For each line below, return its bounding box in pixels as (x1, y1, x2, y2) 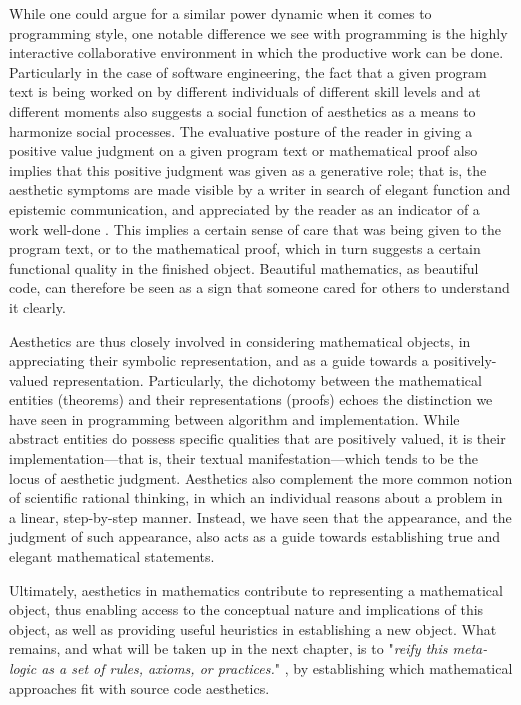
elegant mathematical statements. (9, 546, 215, 567)
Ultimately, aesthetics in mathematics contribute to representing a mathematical (9, 579, 503, 600)
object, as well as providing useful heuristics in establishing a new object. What (9, 618, 497, 639)
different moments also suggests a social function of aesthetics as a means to (9, 100, 476, 121)
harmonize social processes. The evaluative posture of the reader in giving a (9, 120, 473, 141)
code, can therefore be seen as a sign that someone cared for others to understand (9, 277, 510, 298)
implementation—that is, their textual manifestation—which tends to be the (9, 448, 478, 469)
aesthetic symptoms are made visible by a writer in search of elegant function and (9, 179, 511, 200)
